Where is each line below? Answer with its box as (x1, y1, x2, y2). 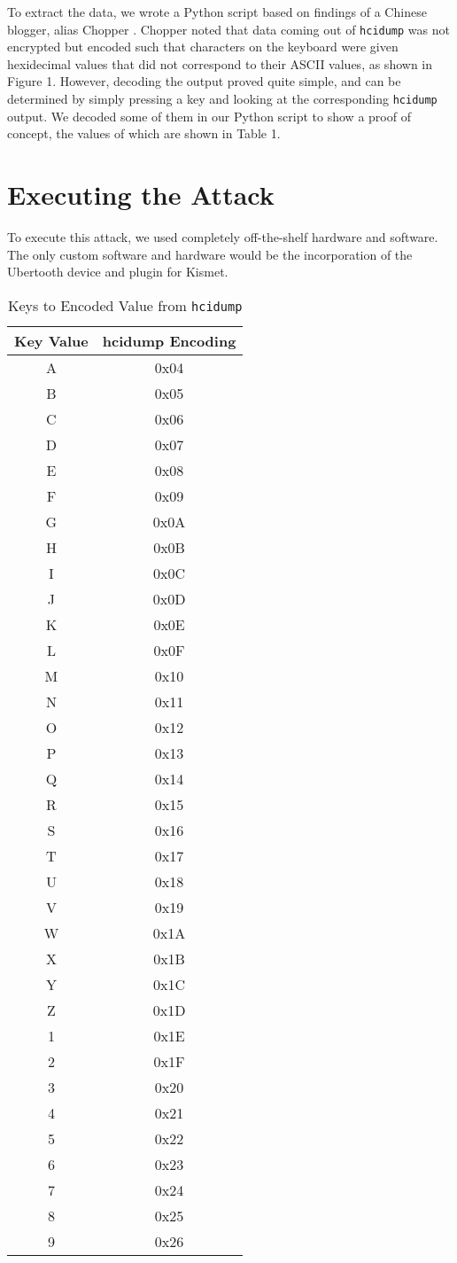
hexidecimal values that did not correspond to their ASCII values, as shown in (7, 54, 433, 73)
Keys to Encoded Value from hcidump (8, 294, 243, 316)
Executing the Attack (7, 176, 275, 213)
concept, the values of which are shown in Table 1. (7, 124, 281, 143)
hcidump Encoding (102, 330, 236, 351)
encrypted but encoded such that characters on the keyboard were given (7, 37, 399, 56)
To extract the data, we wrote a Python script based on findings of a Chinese (7, 3, 427, 20)
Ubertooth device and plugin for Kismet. (7, 262, 228, 281)
